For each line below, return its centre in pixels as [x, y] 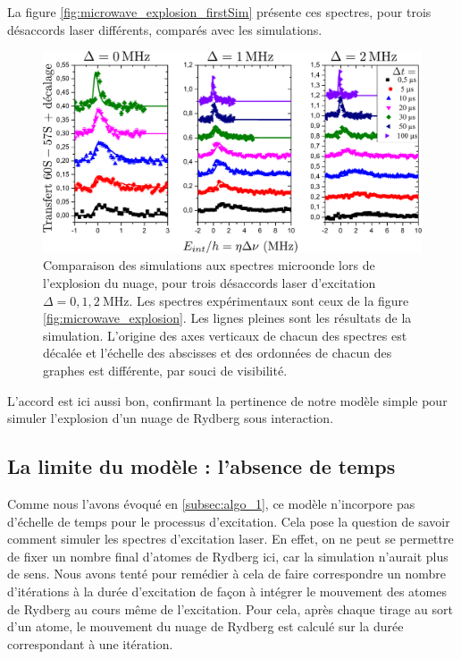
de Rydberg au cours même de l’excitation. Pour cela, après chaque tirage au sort [230, 608]
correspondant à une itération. [90, 643]
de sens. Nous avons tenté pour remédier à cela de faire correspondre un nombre [227, 574]
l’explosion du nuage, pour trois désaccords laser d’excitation [210, 283]
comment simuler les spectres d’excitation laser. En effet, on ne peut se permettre [230, 539]
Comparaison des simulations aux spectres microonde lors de [209, 265]
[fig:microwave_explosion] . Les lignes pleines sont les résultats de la [227, 318]
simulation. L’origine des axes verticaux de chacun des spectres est [225, 335]
